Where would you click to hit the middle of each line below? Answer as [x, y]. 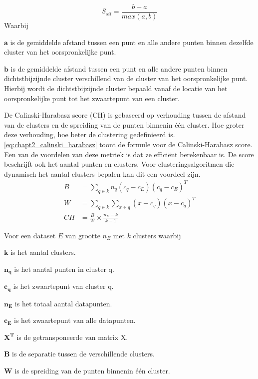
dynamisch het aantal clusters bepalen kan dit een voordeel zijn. [102, 173]
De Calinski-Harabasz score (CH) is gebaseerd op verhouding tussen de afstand [125, 115]
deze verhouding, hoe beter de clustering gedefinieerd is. [90, 134]
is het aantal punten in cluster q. [64, 269]
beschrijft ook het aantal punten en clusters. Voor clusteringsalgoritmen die [119, 164]
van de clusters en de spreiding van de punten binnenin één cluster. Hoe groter [124, 124]
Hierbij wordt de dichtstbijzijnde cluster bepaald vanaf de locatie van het [116, 88]
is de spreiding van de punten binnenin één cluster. [92, 371]
